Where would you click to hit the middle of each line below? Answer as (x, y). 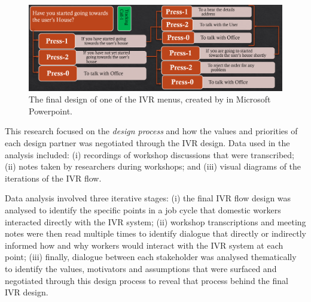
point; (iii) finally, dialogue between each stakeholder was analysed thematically (151, 257)
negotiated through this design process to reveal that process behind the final (147, 280)
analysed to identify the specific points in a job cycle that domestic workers (143, 210)
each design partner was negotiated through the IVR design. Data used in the (147, 143)
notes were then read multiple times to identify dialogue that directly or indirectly (155, 233)
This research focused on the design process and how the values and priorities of (151, 131)
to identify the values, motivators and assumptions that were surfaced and (141, 268)
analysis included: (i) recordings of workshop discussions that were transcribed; (150, 154)
